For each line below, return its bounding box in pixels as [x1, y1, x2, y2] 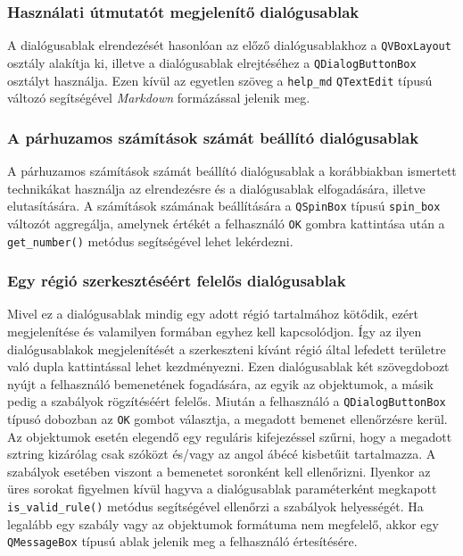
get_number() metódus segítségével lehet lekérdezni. [7, 231, 294, 250]
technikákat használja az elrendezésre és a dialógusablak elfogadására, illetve [7, 178, 426, 197]
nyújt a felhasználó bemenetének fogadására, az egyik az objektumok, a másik [7, 374, 434, 393]
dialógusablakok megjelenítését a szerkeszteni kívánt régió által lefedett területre [7, 339, 446, 358]
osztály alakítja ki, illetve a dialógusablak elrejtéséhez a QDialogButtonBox [7, 53, 417, 71]
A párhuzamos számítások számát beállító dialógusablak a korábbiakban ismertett [7, 162, 457, 179]
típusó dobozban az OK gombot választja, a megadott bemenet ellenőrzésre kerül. [7, 410, 448, 427]
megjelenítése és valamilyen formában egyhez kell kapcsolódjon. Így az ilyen [7, 321, 422, 340]
